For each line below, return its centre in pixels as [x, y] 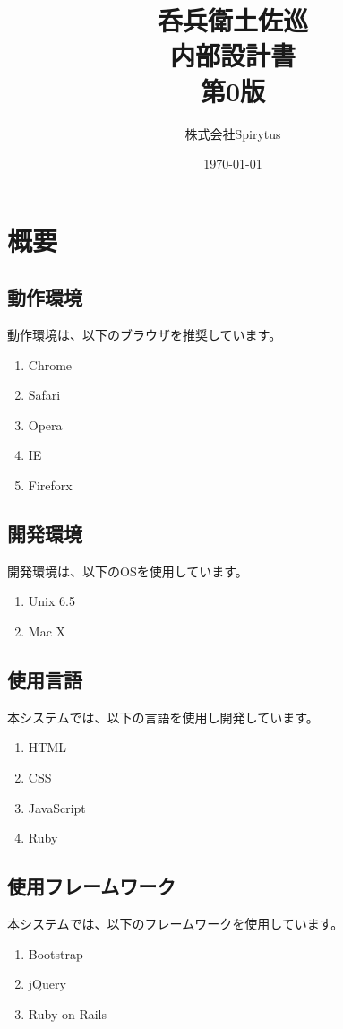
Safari [44, 395]
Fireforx [50, 485]
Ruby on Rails [67, 1013]
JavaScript [57, 807]
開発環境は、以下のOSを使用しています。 [128, 571]
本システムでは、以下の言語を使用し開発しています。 [163, 717]
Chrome [50, 364]
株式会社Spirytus [233, 133]
